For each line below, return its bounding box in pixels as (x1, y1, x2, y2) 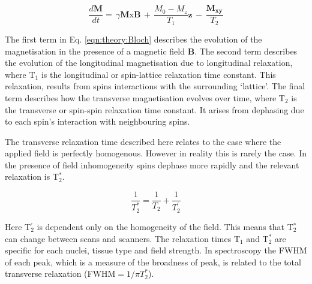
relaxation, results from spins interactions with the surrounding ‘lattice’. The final (5, 80, 305, 92)
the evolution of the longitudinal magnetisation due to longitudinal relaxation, (5, 56, 293, 69)
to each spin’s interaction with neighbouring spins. (5, 115, 190, 128)
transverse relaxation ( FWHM (5, 267, 116, 280)
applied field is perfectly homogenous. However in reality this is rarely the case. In (5, 147, 307, 159)
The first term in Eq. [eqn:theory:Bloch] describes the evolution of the (5, 32, 262, 45)
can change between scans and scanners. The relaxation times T (5, 232, 241, 244)
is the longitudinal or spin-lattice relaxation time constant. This (41, 68, 276, 80)
